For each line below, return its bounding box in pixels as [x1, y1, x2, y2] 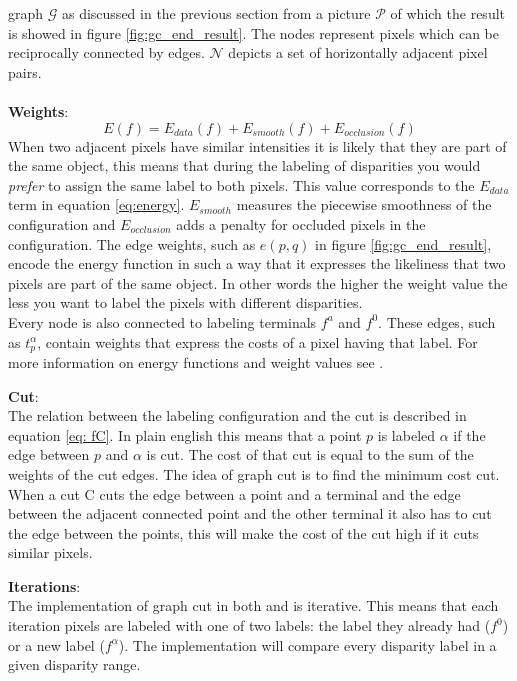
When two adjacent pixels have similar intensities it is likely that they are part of [8, 135, 507, 156]
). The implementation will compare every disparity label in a [118, 634, 497, 655]
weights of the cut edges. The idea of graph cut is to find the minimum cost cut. [8, 463, 500, 484]
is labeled [377, 424, 436, 445]
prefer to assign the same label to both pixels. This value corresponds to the [8, 174, 475, 195]
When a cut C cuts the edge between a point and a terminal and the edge [8, 483, 461, 504]
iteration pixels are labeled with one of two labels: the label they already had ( [8, 615, 491, 636]
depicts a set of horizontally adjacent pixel [228, 42, 488, 63]
